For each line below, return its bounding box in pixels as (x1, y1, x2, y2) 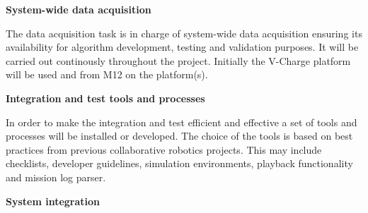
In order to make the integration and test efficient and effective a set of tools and (6, 114, 357, 129)
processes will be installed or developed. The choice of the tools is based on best (6, 128, 353, 143)
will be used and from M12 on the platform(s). (6, 67, 208, 82)
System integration (6, 193, 100, 208)
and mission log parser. (6, 169, 106, 184)
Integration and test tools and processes (6, 90, 205, 105)
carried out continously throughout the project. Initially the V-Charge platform (6, 53, 351, 68)
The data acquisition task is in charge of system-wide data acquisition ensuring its (6, 25, 362, 40)
